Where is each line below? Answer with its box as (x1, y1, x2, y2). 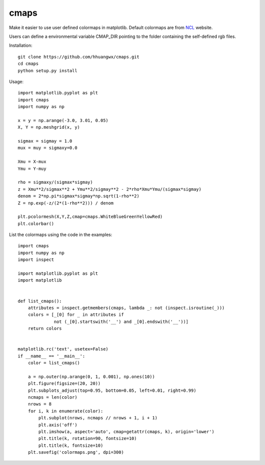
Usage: (9, 79, 24, 85)
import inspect (18, 257, 54, 262)
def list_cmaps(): (18, 298, 62, 304)
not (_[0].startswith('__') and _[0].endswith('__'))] (54, 319, 189, 324)
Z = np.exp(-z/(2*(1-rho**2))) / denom (18, 200, 114, 206)
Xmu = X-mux (18, 159, 47, 165)
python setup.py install (18, 68, 78, 73)
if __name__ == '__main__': (18, 353, 85, 359)
